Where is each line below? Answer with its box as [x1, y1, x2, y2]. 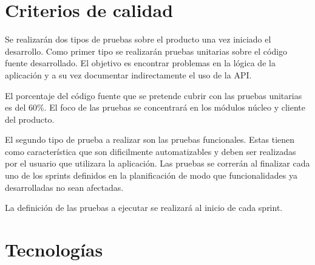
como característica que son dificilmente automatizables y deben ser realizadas [5, 145, 296, 157]
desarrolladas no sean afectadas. [5, 181, 124, 193]
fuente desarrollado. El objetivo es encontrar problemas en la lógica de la [5, 57, 276, 69]
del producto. [5, 112, 55, 125]
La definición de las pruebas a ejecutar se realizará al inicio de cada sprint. [5, 201, 283, 214]
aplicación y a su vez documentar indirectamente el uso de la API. [5, 68, 252, 81]
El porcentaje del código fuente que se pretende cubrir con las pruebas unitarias [5, 89, 302, 102]
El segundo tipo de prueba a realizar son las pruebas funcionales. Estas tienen [5, 133, 295, 146]
